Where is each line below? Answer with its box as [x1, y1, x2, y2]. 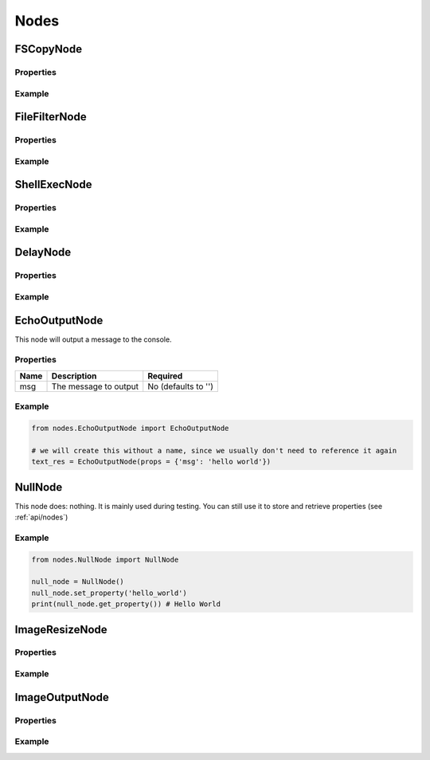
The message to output [51, 381, 139, 392]
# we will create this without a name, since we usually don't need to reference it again [31, 446, 397, 455]
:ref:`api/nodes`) [14, 512, 68, 522]
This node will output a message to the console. [14, 335, 172, 344]
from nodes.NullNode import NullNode [31, 554, 179, 564]
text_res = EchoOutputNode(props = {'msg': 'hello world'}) [31, 457, 272, 466]
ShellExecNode [14, 178, 92, 191]
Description [51, 370, 97, 382]
